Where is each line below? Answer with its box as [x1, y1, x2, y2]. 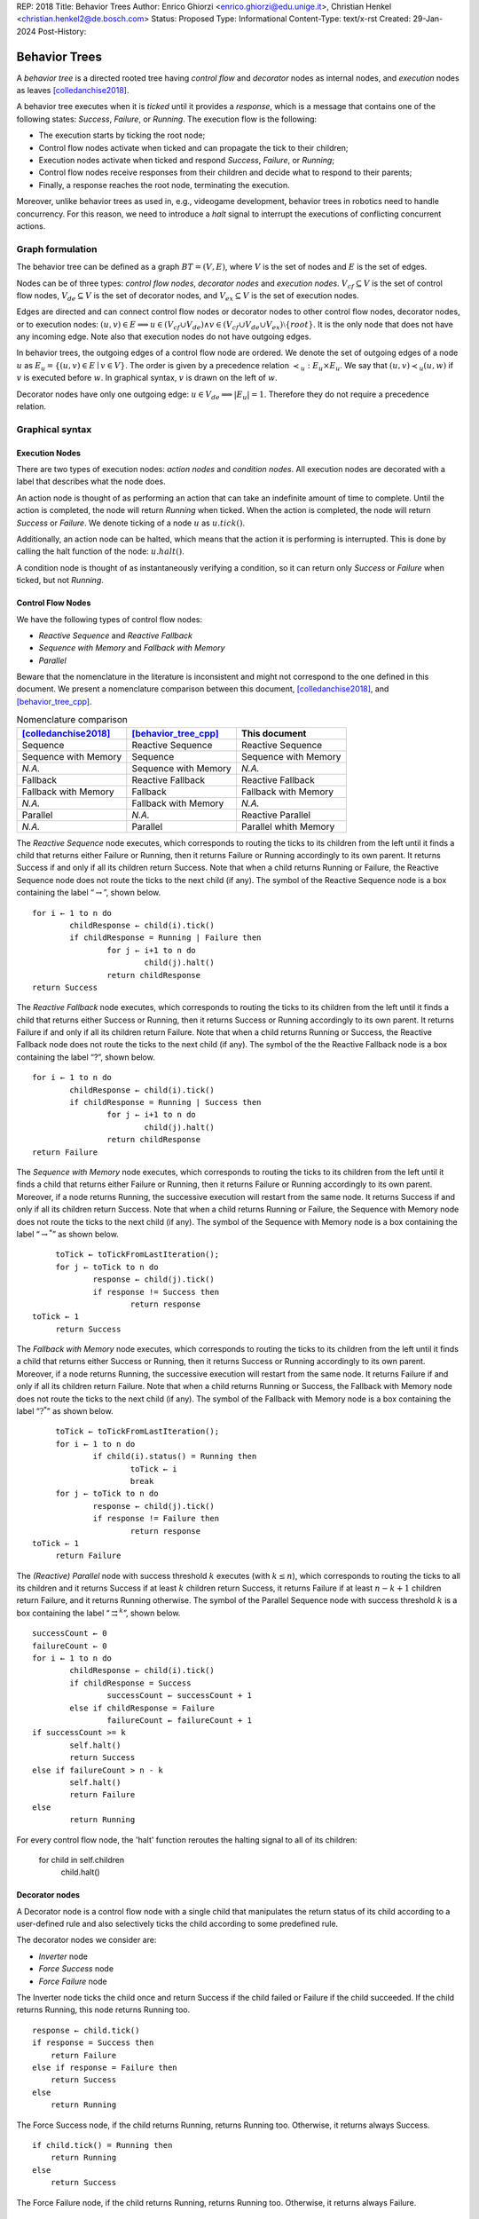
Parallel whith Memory [240, 820, 335, 833]
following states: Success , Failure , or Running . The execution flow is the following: [16, 114, 318, 124]
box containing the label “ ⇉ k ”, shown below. [16, 1607, 181, 1618]
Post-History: [37, 26, 87, 36]
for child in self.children [38, 1854, 125, 1865]
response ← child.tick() [32, 2025, 140, 2035]
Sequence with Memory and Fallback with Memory [38, 643, 225, 653]
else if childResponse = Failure [69, 1702, 215, 1713]
